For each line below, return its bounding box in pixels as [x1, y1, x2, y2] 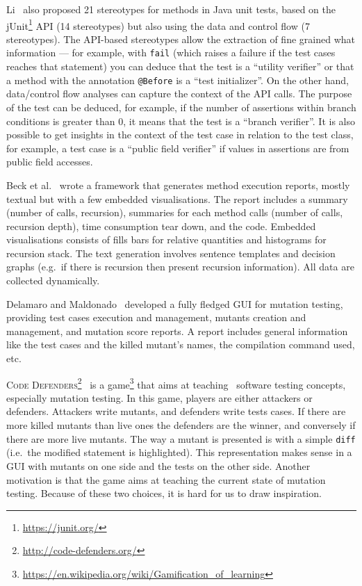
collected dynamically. [6, 273, 100, 288]
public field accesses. [6, 154, 93, 169]
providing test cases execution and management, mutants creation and [6, 310, 306, 325]
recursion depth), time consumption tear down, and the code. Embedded [6, 218, 316, 233]
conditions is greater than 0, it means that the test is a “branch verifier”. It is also [6, 113, 355, 128]
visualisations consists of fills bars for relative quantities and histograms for [6, 232, 327, 247]
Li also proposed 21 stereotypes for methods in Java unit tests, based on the [6, 2, 336, 16]
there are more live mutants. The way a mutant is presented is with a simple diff [6, 431, 356, 446]
